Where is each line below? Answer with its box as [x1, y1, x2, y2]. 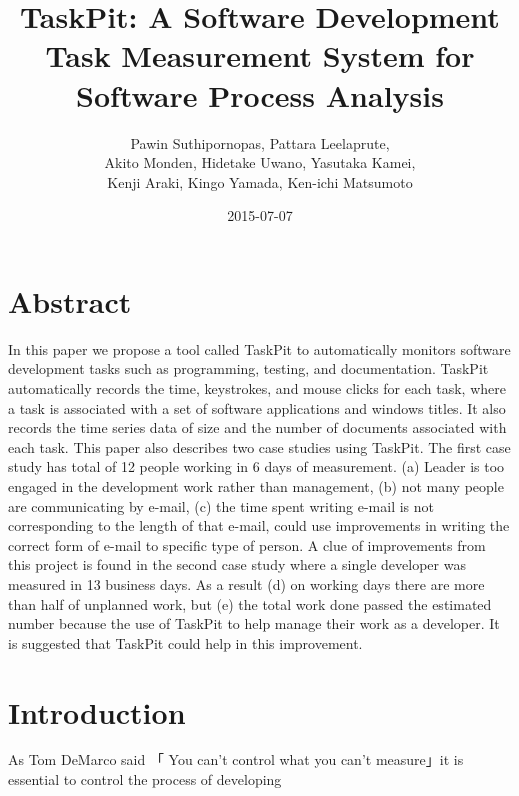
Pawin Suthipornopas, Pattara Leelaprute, [130, 132, 390, 153]
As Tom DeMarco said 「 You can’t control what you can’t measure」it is [8, 749, 464, 770]
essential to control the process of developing [8, 769, 282, 790]
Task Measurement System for [45, 35, 475, 76]
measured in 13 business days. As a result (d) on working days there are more [8, 573, 485, 594]
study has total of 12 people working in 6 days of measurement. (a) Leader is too [8, 456, 505, 477]
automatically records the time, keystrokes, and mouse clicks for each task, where [8, 378, 506, 398]
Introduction [8, 691, 186, 732]
